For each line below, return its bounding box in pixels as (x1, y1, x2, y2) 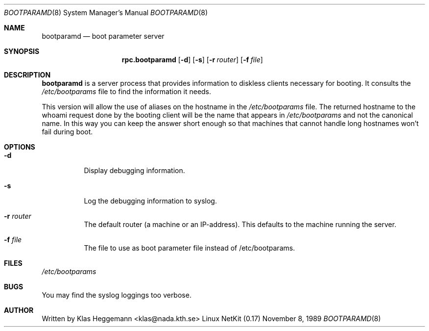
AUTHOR (4, 306, 34, 314)
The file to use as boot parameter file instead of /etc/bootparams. (84, 244, 295, 252)
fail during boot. (42, 127, 93, 136)
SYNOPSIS (4, 47, 40, 55)
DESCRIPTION (4, 71, 51, 79)
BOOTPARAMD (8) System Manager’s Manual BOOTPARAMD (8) (4, 8, 208, 17)
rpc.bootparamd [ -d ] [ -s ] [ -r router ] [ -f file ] (121, 55, 263, 64)
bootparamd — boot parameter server (42, 32, 165, 40)
